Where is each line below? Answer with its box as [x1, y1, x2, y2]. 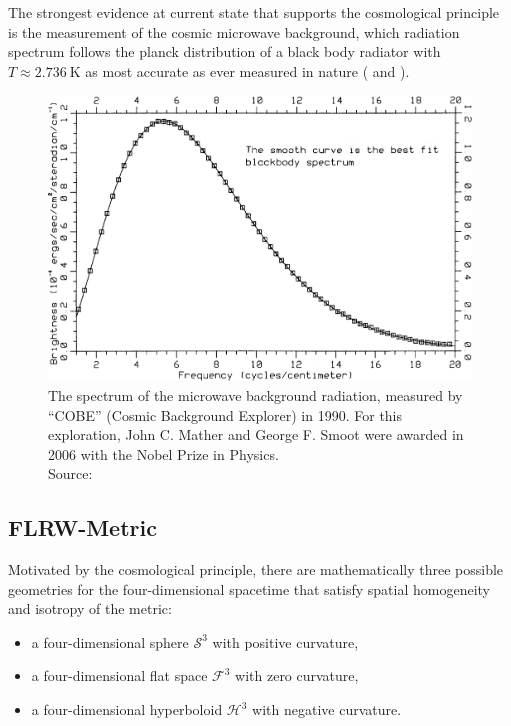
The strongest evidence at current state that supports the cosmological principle [8, 2, 500, 22]
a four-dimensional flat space [31, 665, 208, 686]
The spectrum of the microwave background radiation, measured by [48, 384, 463, 405]
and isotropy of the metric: [8, 598, 172, 619]
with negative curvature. [252, 699, 402, 720]
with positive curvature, [212, 631, 359, 652]
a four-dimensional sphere [31, 631, 189, 652]
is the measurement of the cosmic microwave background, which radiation [8, 21, 460, 42]
